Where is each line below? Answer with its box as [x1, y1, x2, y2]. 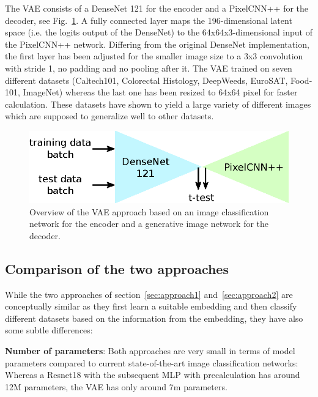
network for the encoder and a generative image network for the [29, 217, 269, 230]
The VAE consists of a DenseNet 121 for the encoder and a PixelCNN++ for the [5, 2, 309, 14]
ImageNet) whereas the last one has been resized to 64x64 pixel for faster [23, 86, 298, 98]
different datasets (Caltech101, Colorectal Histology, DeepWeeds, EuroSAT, [5, 73, 288, 86]
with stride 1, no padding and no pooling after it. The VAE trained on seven [5, 61, 292, 74]
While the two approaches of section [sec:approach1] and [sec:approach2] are [5, 288, 293, 300]
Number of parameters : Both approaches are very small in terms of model [5, 344, 295, 357]
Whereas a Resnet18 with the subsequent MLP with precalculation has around [5, 368, 300, 381]
